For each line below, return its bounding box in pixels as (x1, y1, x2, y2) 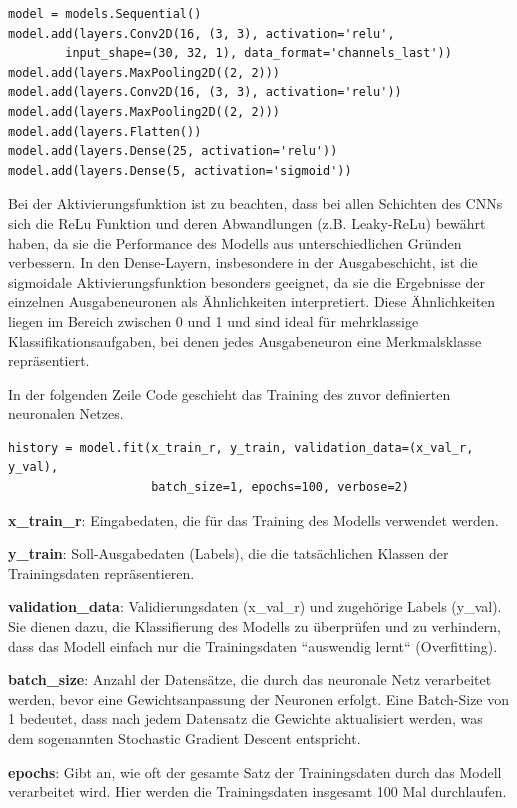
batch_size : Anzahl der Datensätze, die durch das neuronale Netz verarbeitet (8, 669, 492, 690)
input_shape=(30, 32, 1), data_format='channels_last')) (65, 46, 452, 61)
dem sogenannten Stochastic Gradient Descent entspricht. (8, 728, 361, 748)
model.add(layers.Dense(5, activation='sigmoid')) (8, 163, 352, 178)
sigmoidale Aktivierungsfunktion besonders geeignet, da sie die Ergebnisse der (8, 271, 485, 292)
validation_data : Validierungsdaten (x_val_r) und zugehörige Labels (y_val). (8, 596, 502, 617)
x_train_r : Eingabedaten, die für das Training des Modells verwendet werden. (8, 509, 499, 530)
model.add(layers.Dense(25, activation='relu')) (8, 144, 338, 159)
